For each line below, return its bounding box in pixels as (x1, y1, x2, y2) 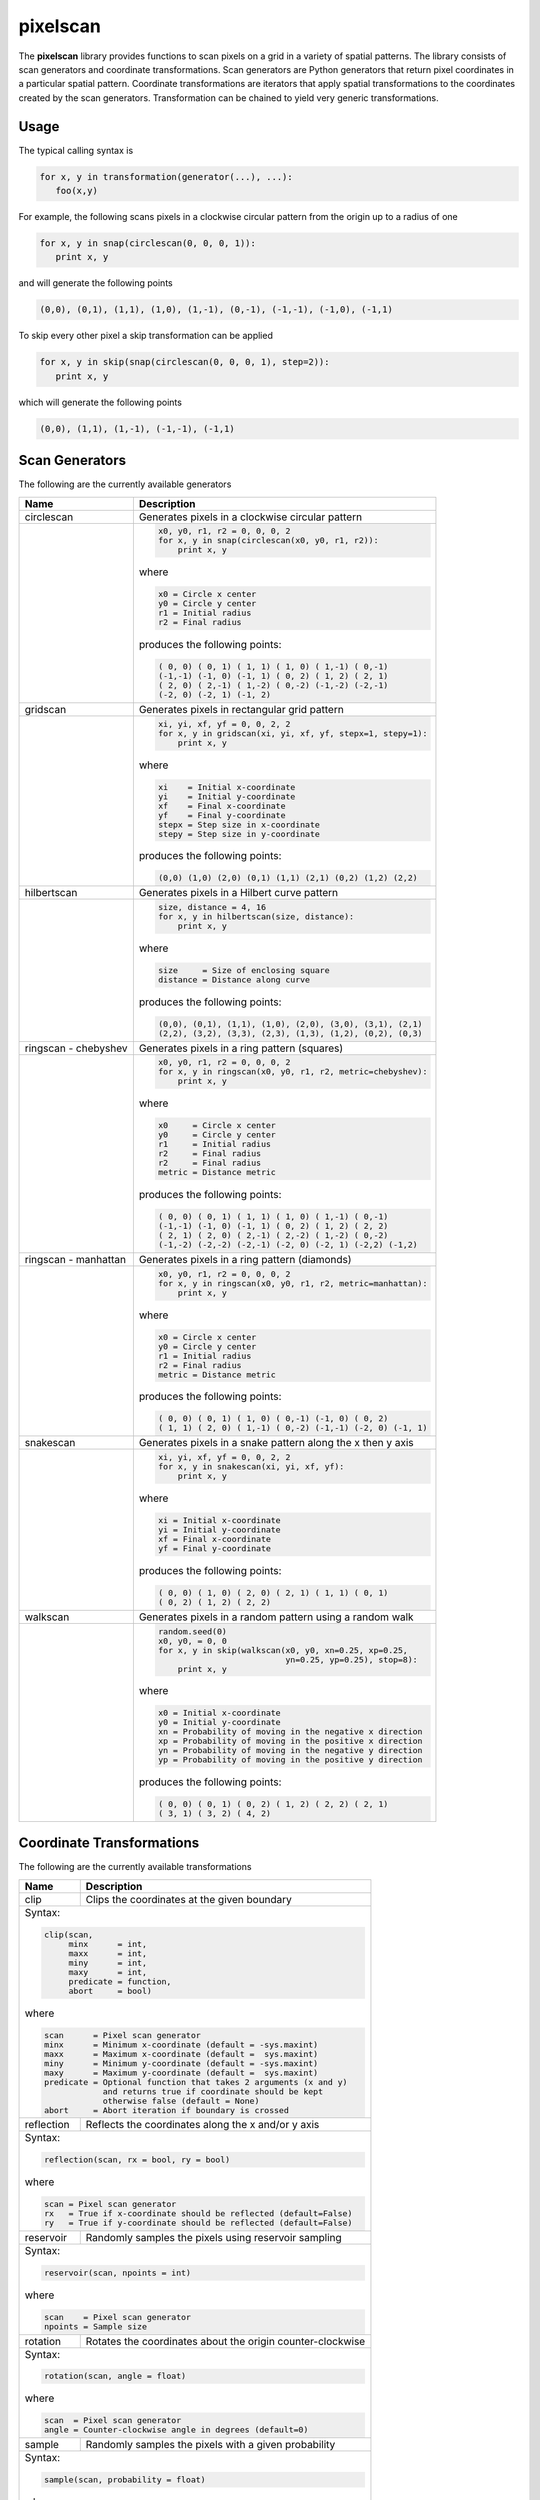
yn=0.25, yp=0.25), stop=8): (285, 1654, 419, 1665)
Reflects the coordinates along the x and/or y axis (85, 2118, 320, 2132)
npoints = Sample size (43, 2321, 147, 2332)
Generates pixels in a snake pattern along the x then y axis (138, 1436, 414, 1450)
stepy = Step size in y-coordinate (158, 828, 320, 839)
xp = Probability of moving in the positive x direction (158, 1736, 423, 1747)
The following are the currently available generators (18, 478, 232, 490)
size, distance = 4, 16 (158, 902, 267, 913)
